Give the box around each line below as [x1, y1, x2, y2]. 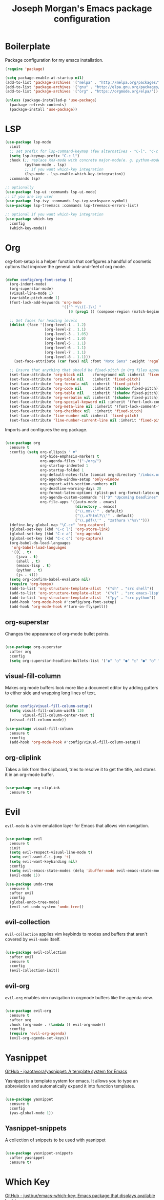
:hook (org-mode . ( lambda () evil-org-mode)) [9, 1022, 106, 1027]
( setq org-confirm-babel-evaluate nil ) [9, 577, 91, 582]
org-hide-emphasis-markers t [40, 454, 99, 459]
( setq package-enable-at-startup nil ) [5, 75, 84, 80]
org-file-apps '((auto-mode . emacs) [40, 500, 117, 505]
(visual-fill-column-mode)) [9, 717, 67, 722]
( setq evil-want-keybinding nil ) [9, 859, 78, 864]
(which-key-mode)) [9, 226, 47, 231]
